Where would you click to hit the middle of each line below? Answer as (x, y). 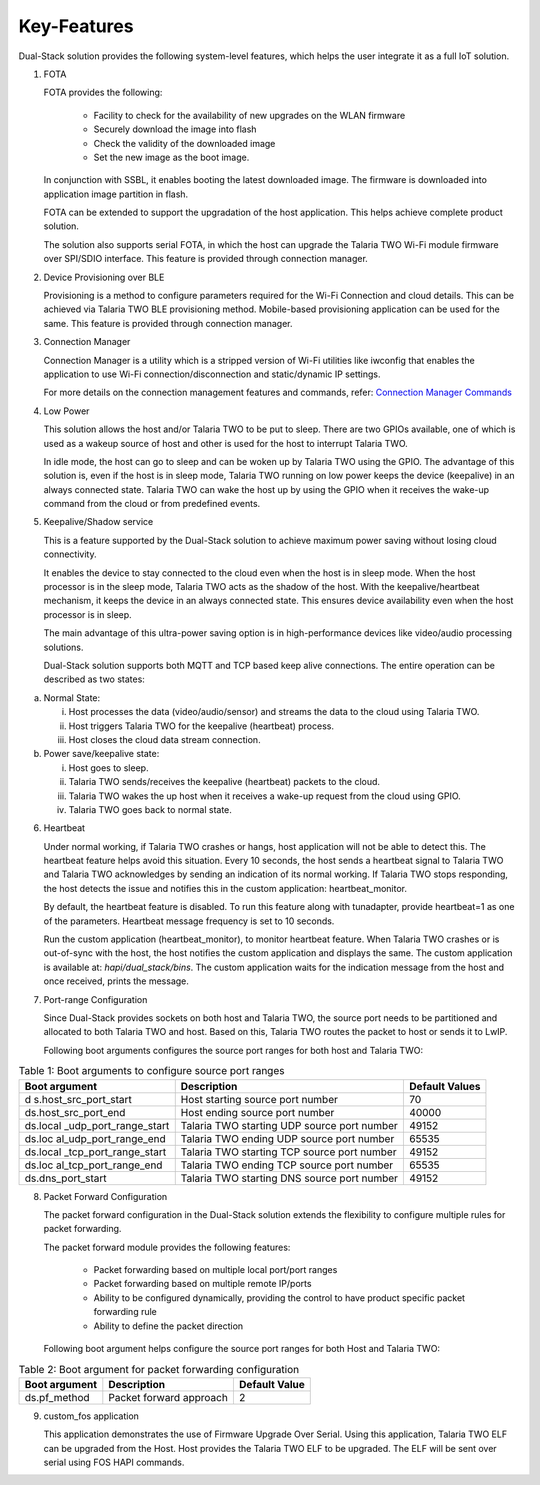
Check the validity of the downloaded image (184, 143)
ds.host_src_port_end (75, 1112)
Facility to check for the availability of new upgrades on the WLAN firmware (249, 115)
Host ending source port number (257, 1112)
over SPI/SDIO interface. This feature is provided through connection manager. (206, 259)
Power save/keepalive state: (101, 754)
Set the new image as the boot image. (171, 157)
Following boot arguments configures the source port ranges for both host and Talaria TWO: (233, 1050)
